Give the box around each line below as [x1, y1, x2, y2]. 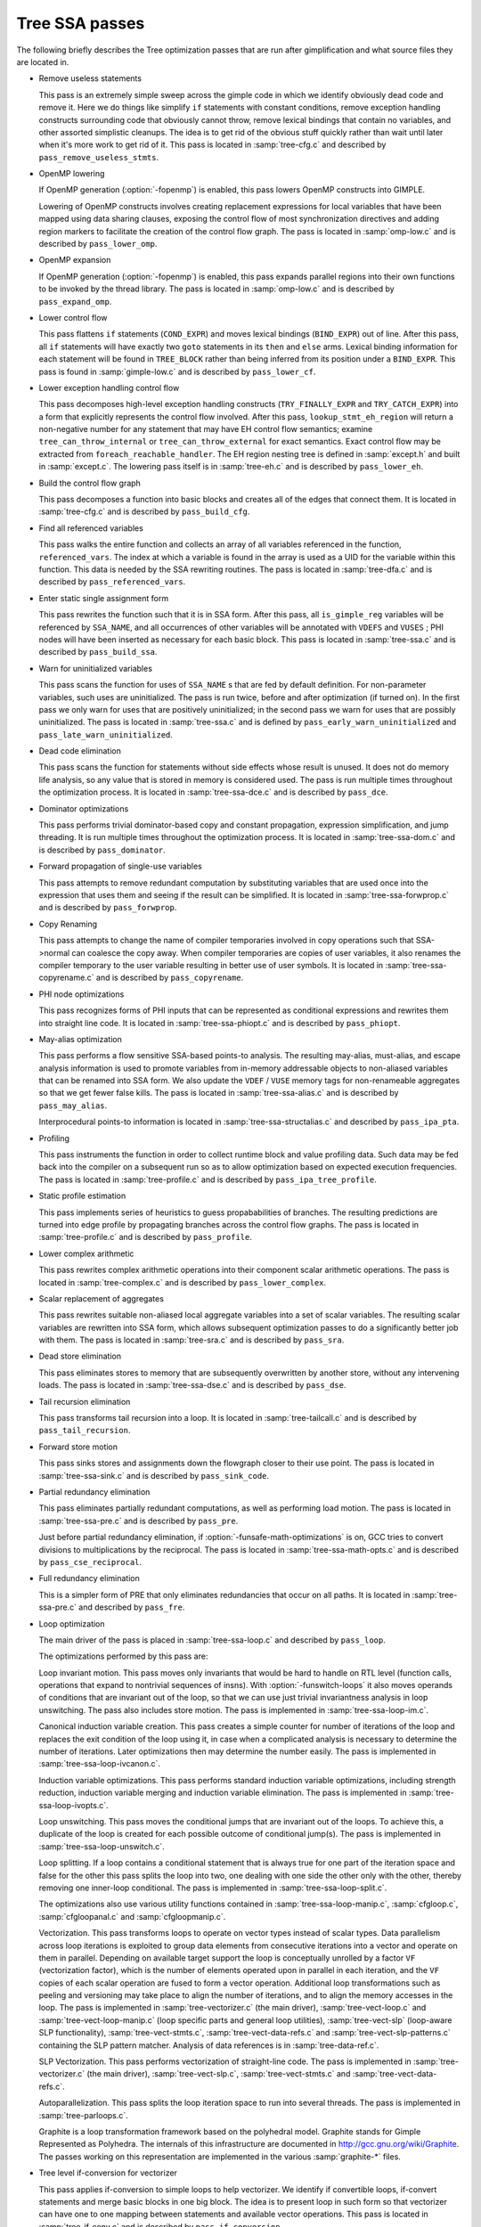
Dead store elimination [38, 1350, 122, 1362]
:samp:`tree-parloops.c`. [38, 2109, 128, 2120]
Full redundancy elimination [38, 1573, 140, 1584]
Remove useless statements [38, 73, 143, 84]
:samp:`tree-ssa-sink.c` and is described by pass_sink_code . [38, 1470, 270, 1481]
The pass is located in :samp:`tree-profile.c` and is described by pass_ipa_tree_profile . [38, 1174, 378, 1185]
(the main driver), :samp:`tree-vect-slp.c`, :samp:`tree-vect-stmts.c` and [86, 2068, 351, 2079]
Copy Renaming [38, 918, 98, 929]
